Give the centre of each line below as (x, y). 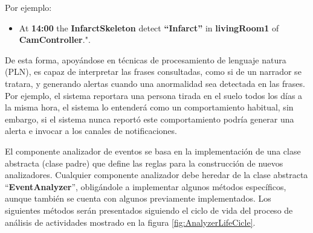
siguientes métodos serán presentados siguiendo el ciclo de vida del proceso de (149, 210)
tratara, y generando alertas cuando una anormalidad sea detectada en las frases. (155, 83)
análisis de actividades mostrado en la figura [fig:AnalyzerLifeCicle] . (130, 222)
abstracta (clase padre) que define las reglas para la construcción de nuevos (144, 163)
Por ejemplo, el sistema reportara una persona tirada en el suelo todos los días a (154, 95)
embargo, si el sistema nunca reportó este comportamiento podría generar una (150, 119)
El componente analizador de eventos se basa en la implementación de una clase (153, 151)
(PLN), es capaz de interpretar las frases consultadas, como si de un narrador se (153, 72)
